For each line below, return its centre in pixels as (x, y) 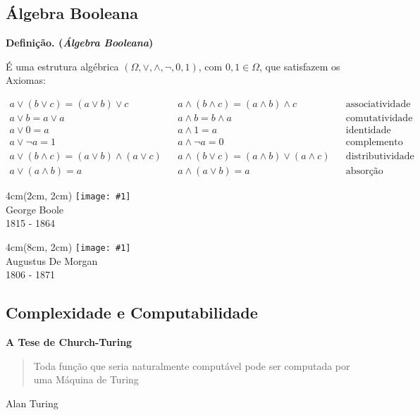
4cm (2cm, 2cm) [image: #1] (68, 196)
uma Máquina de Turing (86, 379)
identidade (368, 131)
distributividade (380, 157)
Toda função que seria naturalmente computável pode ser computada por (192, 365)
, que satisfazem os (300, 66)
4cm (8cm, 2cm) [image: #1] (68, 247)
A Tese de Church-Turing (69, 342)
